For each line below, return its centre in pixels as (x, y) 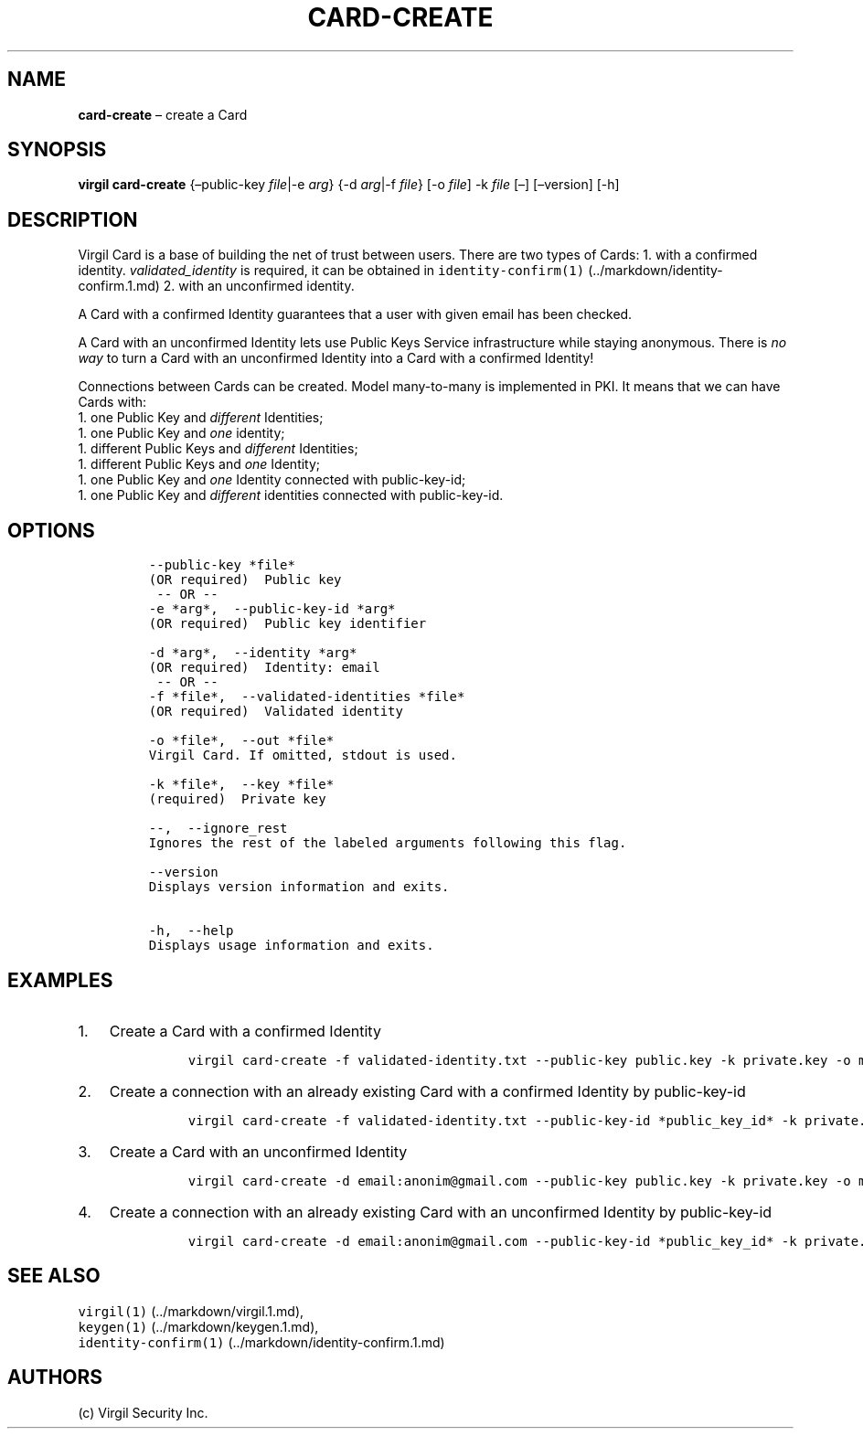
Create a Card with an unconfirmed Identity (258, 1151)
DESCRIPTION (73, 219)
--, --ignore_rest (218, 829)
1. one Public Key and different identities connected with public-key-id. (291, 495)
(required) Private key (237, 799)
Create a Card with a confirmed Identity (245, 1031)
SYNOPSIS (57, 150)
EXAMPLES (60, 980)
